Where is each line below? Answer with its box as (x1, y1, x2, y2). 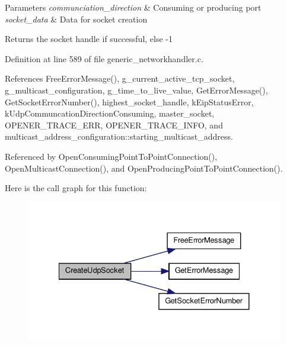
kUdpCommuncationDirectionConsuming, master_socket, (5, 107, 215, 120)
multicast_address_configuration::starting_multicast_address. (5, 130, 233, 143)
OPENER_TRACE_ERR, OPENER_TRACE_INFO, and (5, 118, 223, 131)
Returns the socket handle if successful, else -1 (5, 33, 173, 45)
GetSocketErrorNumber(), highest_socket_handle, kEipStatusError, (5, 95, 254, 108)
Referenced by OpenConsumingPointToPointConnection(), (5, 150, 218, 162)
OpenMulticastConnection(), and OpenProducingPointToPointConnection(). (5, 162, 283, 174)
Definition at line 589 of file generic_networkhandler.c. (5, 52, 203, 65)
